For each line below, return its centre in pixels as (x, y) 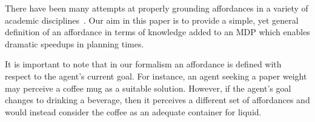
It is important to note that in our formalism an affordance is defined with (143, 64)
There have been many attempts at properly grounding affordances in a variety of (157, 8)
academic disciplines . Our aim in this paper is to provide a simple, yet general (152, 20)
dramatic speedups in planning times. (75, 43)
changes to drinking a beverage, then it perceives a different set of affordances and (157, 100)
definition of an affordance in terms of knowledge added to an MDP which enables (157, 32)
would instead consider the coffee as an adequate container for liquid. (133, 111)
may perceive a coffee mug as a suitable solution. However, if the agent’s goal (148, 88)
